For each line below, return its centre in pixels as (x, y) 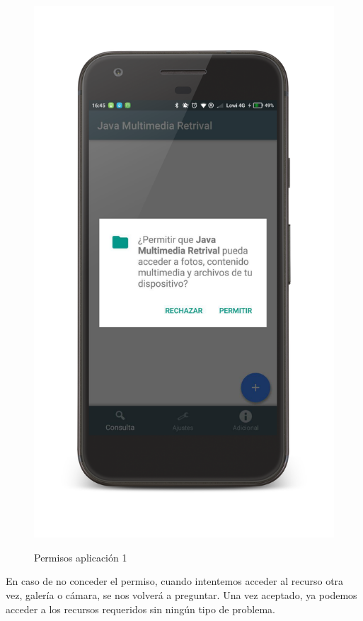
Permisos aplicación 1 (81, 557)
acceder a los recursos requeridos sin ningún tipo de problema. (140, 609)
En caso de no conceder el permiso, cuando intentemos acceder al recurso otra (175, 581)
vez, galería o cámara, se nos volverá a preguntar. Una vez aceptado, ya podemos (181, 594)
